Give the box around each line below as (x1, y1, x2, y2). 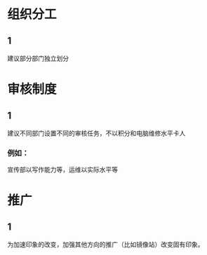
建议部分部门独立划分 (7, 54, 69, 62)
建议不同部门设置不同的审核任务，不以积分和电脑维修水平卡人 (7, 129, 186, 137)
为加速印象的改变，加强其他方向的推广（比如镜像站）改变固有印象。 (7, 240, 204, 249)
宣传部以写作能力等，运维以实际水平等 (7, 165, 118, 174)
